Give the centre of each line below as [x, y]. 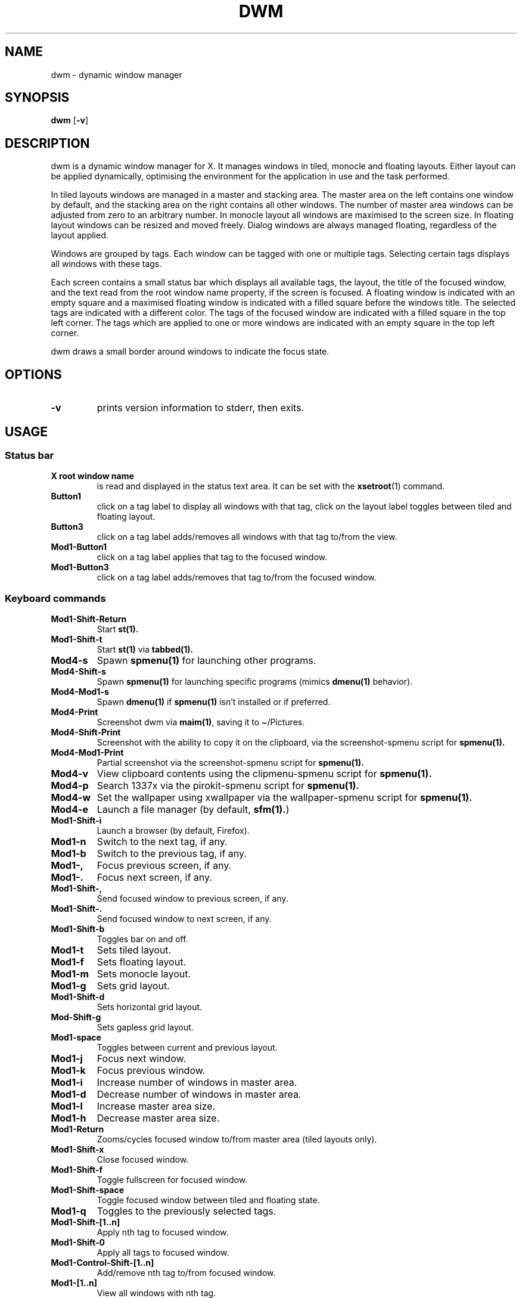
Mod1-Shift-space [88, 1190]
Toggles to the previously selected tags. [187, 1211]
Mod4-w [71, 798]
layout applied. [80, 235]
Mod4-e [70, 810]
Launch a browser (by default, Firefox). [173, 831]
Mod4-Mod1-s [80, 692]
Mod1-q [69, 1211]
